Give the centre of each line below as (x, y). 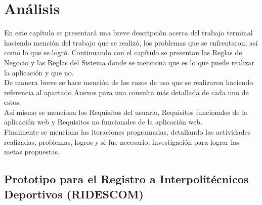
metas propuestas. (32, 152)
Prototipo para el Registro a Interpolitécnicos (126, 179)
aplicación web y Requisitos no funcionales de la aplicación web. (103, 122)
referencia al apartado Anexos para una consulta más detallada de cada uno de (126, 92)
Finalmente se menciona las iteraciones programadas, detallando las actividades (127, 132)
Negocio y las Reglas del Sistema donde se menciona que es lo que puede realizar (129, 62)
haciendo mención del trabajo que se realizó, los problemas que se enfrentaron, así (131, 42)
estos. (13, 102)
